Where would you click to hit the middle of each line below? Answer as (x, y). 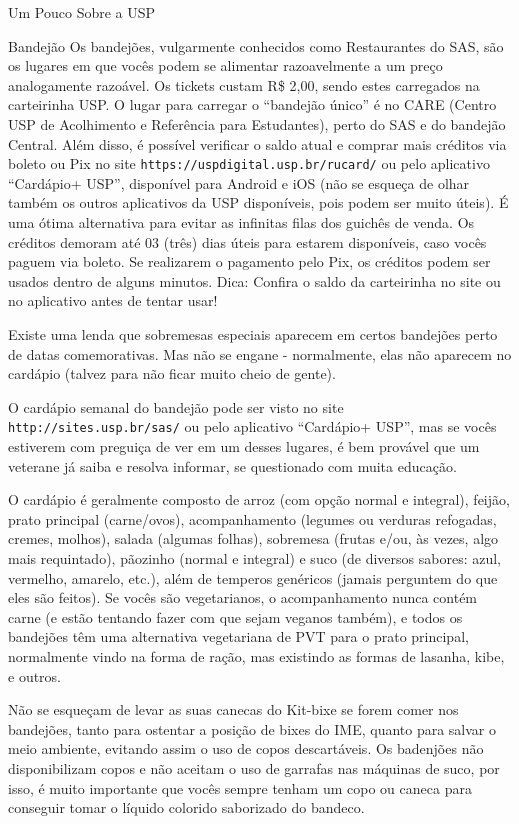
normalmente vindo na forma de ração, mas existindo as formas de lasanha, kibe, (256, 656)
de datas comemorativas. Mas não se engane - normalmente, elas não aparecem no (260, 353)
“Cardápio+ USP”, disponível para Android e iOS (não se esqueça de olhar (239, 182)
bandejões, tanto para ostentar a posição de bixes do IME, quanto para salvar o (252, 728)
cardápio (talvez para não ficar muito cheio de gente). (172, 373)
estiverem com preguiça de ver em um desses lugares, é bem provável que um (244, 446)
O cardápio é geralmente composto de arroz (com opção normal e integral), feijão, (259, 499)
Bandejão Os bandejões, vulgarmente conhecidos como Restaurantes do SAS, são (256, 45)
